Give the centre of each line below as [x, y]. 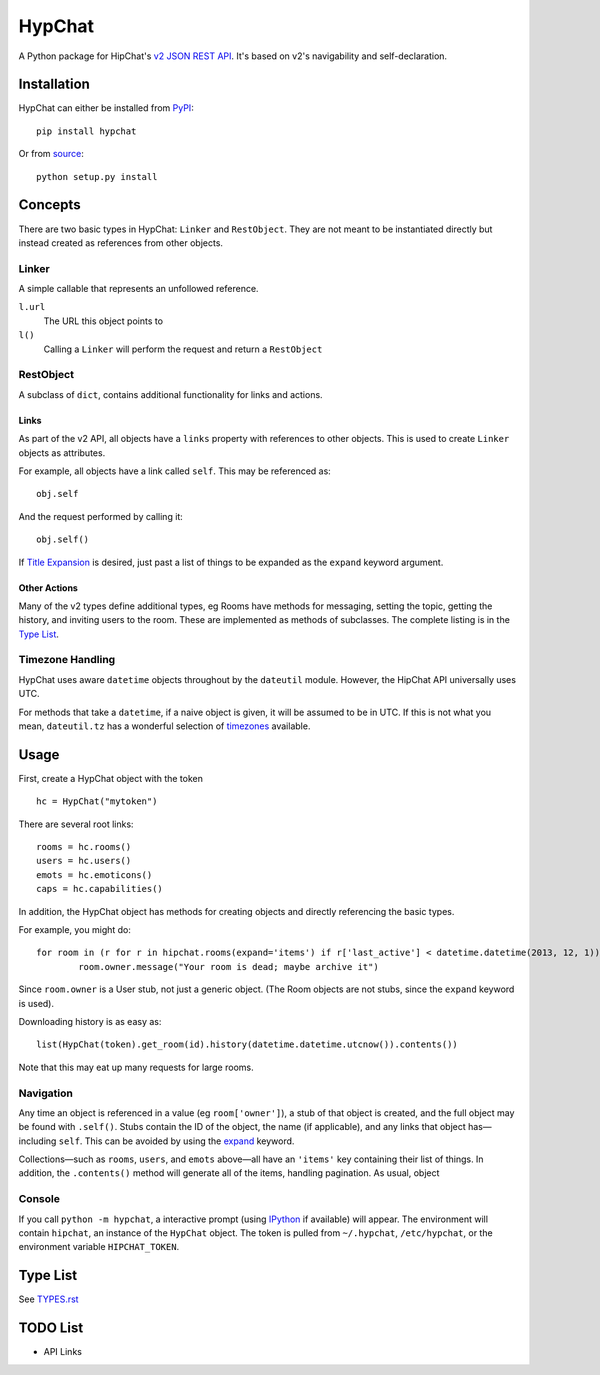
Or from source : [51, 154]
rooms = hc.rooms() [84, 847]
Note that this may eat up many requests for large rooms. [136, 1067]
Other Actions [48, 587]
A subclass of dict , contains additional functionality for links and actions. [171, 394]
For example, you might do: [75, 930]
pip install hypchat [86, 131]
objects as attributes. [62, 452]
